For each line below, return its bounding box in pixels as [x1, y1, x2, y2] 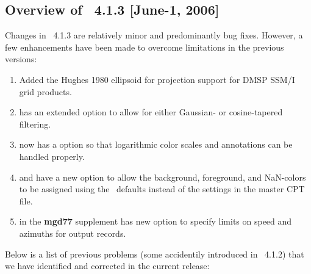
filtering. [19, 117, 51, 130]
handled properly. [19, 150, 85, 162]
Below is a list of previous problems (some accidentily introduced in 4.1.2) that [5, 247, 304, 260]
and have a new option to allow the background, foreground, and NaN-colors [19, 170, 306, 183]
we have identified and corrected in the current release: [5, 259, 210, 272]
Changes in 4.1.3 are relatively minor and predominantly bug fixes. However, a [5, 29, 303, 41]
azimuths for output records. [19, 226, 126, 239]
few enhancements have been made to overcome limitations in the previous [5, 40, 284, 53]
